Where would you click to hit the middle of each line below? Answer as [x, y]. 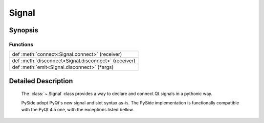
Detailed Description [41, 81]
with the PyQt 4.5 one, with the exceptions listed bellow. [77, 110]
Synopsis [24, 30]
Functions [21, 44]
